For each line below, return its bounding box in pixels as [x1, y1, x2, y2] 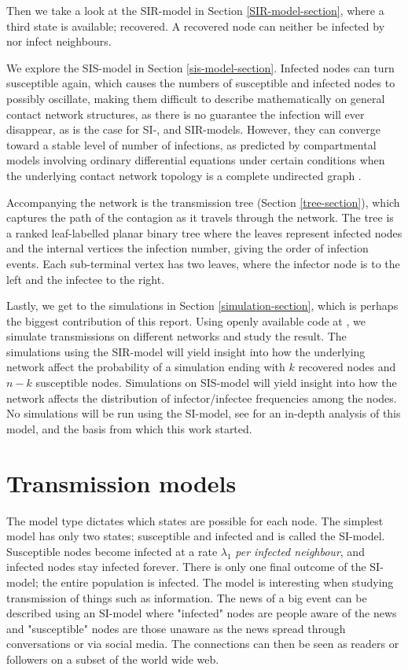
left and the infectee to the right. [6, 271, 165, 287]
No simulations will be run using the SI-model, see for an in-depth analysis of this [6, 405, 401, 422]
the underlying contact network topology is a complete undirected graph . [6, 167, 362, 183]
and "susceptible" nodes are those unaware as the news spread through [6, 620, 346, 636]
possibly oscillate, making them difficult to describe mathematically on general [6, 90, 385, 106]
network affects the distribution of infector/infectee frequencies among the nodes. [6, 389, 397, 406]
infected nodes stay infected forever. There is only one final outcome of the [6, 558, 366, 575]
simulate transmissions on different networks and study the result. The [6, 328, 347, 344]
